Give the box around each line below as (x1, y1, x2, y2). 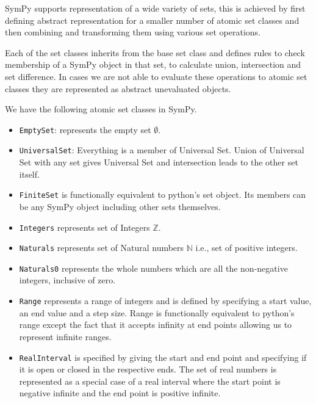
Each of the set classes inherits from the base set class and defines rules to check (5, 46, 305, 59)
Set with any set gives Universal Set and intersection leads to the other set (19, 156, 298, 169)
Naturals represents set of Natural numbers (19, 241, 184, 254)
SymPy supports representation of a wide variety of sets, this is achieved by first (5, 2, 306, 14)
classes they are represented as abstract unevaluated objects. (5, 82, 231, 95)
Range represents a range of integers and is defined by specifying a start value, (19, 294, 312, 307)
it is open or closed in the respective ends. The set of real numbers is (19, 363, 277, 376)
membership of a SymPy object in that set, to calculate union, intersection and (5, 58, 301, 71)
